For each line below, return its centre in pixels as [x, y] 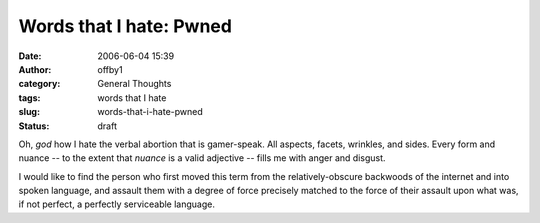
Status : [34, 126]
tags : [29, 97]
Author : [35, 69]
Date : [30, 56]
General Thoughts [134, 84]
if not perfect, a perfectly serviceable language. [116, 204]
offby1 [110, 69]
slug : [29, 112]
